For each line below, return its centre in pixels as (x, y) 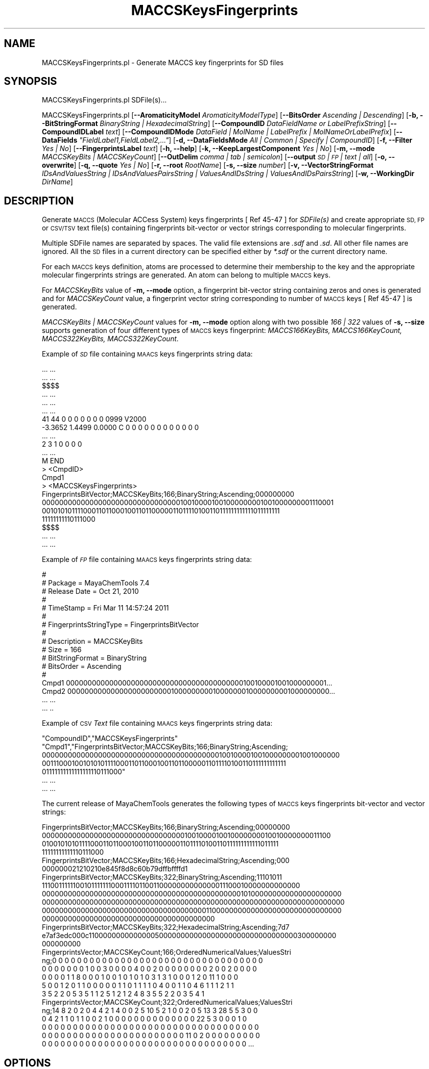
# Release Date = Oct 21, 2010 (90, 591)
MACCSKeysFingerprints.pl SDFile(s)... (104, 100)
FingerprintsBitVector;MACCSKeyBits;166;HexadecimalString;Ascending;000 (166, 861)
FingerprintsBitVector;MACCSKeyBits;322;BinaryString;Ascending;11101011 (162, 877)
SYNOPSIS (31, 81)
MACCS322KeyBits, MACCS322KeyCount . (110, 339)
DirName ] (57, 182)
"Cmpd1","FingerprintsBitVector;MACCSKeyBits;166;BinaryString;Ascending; (165, 747)
